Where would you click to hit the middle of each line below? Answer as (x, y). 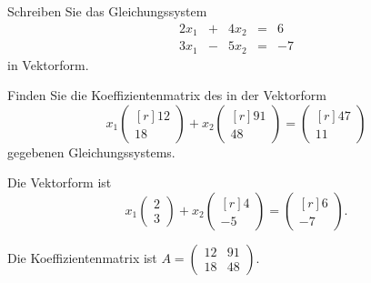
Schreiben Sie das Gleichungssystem (107, 11)
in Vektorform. (48, 64)
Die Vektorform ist (60, 182)
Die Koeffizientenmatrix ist (82, 257)
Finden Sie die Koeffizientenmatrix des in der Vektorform (167, 95)
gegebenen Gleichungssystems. (91, 152)
